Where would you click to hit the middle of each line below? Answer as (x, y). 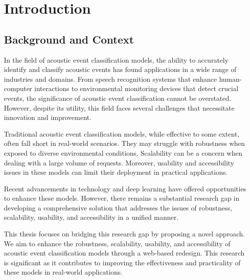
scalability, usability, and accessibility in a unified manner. (91, 217)
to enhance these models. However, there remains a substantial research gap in (122, 198)
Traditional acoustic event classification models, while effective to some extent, (122, 133)
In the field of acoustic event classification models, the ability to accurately (116, 59)
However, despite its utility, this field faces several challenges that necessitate (119, 107)
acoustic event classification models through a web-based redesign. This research (124, 253)
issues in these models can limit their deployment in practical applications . (116, 172)
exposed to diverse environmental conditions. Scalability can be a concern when (123, 152)
